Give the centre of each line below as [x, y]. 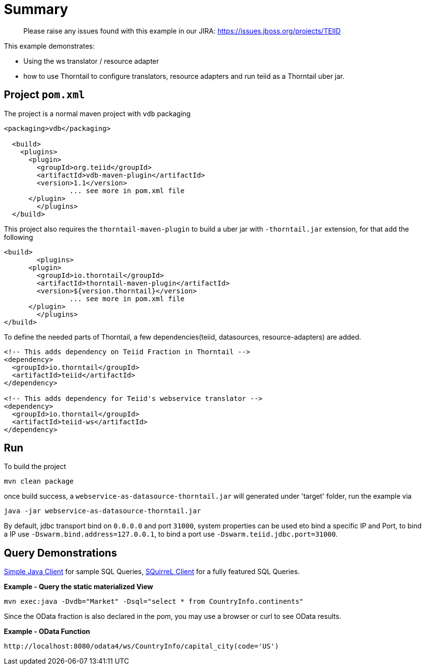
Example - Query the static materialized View [79, 587]
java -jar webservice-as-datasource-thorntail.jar [102, 511]
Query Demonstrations [61, 553]
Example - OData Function [47, 632]
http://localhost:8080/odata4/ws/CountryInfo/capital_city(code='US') [141, 646]
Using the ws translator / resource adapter [91, 61]
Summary [36, 9]
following [18, 237]
